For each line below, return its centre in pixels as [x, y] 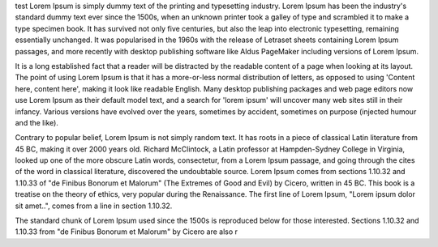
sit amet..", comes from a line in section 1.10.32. [94, 206]
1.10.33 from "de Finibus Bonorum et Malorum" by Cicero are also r [127, 232]
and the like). [36, 122]
